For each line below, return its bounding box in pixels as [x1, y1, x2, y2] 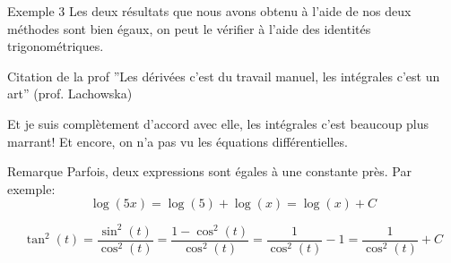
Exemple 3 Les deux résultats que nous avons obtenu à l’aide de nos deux [7, 2, 412, 20]
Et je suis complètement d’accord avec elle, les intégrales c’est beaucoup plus [7, 114, 429, 132]
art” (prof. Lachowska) [7, 84, 133, 103]
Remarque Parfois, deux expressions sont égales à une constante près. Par [7, 162, 412, 181]
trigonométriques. [7, 37, 104, 55]
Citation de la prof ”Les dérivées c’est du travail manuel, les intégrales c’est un [7, 66, 440, 85]
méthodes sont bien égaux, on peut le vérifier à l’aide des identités [7, 19, 371, 38]
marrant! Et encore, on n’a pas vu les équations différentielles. [7, 131, 348, 150]
